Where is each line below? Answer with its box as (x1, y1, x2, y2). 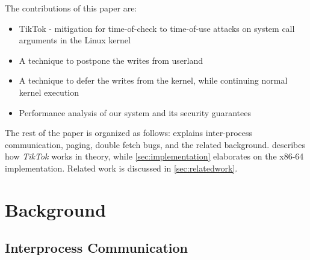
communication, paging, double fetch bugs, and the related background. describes (5, 138, 305, 150)
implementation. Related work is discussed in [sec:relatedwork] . (5, 161, 238, 174)
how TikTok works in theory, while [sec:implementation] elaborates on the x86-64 (5, 150, 304, 162)
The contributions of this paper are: (5, 2, 137, 14)
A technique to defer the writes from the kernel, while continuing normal (19, 74, 288, 87)
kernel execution (19, 85, 79, 98)
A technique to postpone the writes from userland (19, 54, 203, 66)
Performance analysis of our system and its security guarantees (19, 106, 251, 119)
